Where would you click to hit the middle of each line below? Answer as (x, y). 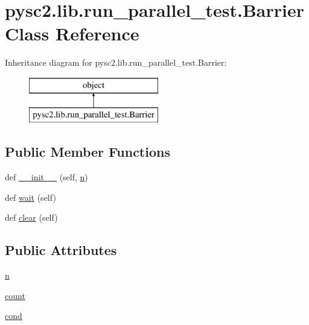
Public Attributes (61, 250)
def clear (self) (31, 217)
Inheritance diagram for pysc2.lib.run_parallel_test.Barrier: (116, 62)
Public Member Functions (88, 152)
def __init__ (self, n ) (46, 177)
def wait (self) (30, 197)
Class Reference (72, 33)
